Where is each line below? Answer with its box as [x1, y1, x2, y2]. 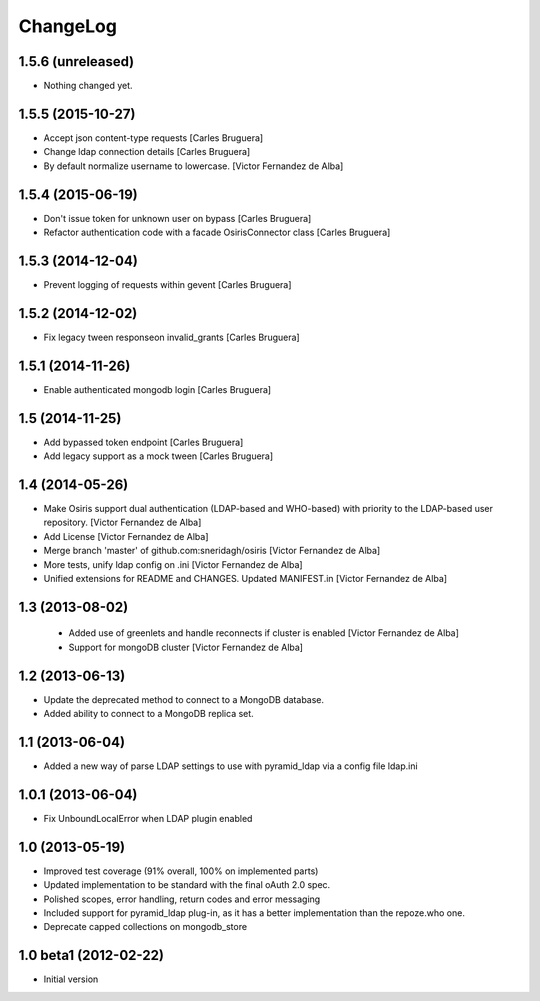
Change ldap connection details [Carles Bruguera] [43, 146, 251, 158]
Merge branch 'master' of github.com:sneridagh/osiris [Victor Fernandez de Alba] [43, 545, 381, 557]
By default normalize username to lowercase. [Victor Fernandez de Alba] [43, 160, 344, 172]
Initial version [43, 973, 99, 985]
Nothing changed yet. [43, 80, 134, 92]
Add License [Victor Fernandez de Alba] [43, 530, 209, 542]
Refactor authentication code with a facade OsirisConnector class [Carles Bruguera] [43, 226, 391, 239]
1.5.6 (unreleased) [18, 53, 135, 70]
